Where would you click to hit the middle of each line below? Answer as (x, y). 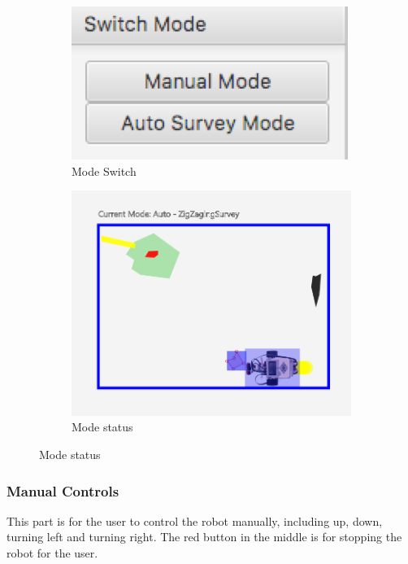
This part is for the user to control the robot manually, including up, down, (195, 520)
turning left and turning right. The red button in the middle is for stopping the (204, 537)
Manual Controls (63, 490)
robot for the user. (52, 553)
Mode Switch (104, 171)
